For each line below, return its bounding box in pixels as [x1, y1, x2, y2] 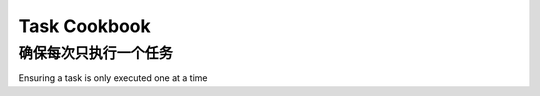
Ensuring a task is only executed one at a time [18, 72, 208, 84]
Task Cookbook [18, 15, 151, 37]
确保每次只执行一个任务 [18, 44, 174, 62]
